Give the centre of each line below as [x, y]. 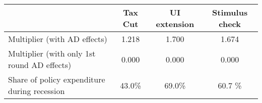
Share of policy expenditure [57, 79]
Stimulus [230, 12]
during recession [37, 91]
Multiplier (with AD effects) [58, 39]
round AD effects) [40, 65]
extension [175, 24]
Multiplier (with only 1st [52, 53]
